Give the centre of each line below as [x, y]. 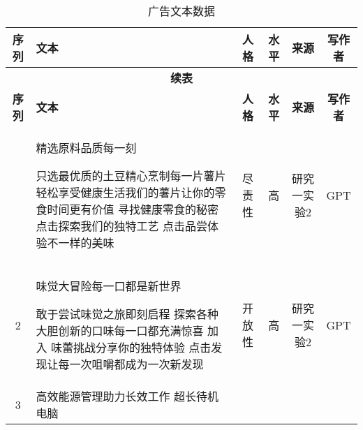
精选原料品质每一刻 [86, 148]
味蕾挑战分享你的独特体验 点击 [131, 347]
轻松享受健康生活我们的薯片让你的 [125, 192]
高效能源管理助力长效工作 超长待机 [127, 396]
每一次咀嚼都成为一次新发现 [131, 364]
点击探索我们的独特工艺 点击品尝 [121, 226]
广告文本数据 [181, 11]
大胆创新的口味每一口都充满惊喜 [120, 331]
